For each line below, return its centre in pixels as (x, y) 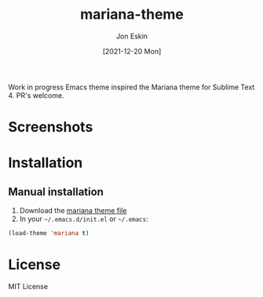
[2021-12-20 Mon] (132, 51)
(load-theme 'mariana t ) (49, 234)
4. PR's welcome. (36, 95)
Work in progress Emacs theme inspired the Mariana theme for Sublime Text (131, 87)
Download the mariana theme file (73, 211)
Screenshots (51, 127)
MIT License (28, 286)
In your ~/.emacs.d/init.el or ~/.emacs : (84, 219)
